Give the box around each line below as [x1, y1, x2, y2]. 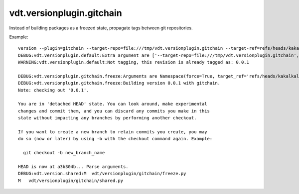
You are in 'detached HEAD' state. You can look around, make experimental [18, 101, 207, 107]
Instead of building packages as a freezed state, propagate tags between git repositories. [9, 25, 193, 31]
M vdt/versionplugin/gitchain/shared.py [18, 178, 124, 184]
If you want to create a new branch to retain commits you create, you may [18, 129, 207, 135]
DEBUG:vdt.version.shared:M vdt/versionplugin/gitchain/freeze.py [18, 171, 186, 177]
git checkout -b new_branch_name [23, 150, 105, 156]
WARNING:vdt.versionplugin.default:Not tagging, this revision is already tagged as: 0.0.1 [18, 60, 249, 65]
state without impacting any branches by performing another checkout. [18, 115, 197, 121]
